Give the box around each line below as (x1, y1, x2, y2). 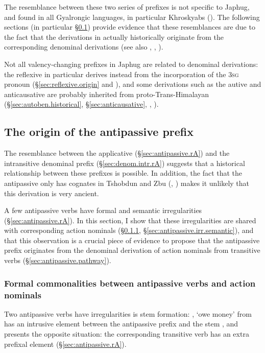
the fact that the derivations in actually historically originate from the (4, 31, 224, 42)
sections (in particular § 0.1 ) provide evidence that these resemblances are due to (4, 21, 255, 32)
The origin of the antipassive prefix (4, 124, 194, 139)
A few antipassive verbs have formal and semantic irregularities (4, 205, 202, 216)
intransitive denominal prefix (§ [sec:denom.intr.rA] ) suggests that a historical (4, 157, 245, 168)
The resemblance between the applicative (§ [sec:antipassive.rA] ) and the (4, 148, 230, 158)
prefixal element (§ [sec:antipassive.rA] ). (4, 338, 127, 349)
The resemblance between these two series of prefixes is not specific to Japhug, (4, 2, 250, 12)
